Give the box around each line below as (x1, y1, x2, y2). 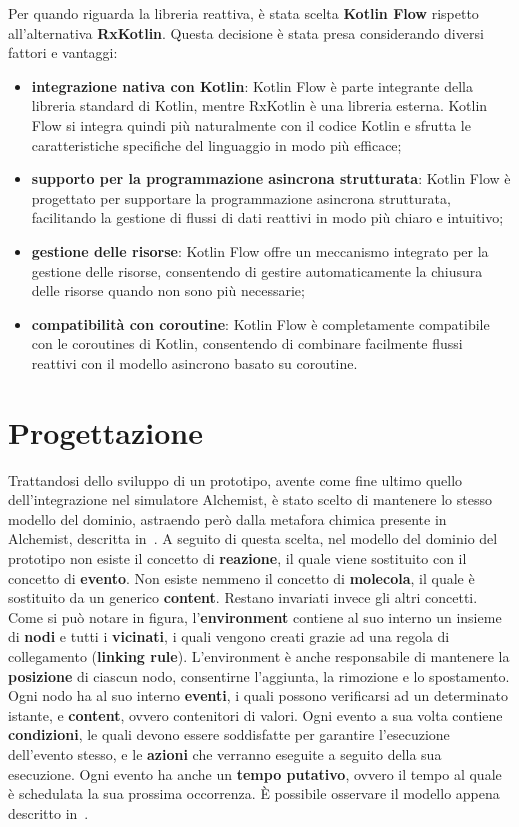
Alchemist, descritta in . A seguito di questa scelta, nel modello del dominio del (8, 528, 498, 549)
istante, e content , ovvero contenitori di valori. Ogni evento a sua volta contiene (8, 704, 503, 725)
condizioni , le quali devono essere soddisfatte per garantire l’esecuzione (8, 724, 450, 745)
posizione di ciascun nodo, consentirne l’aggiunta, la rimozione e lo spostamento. (8, 665, 510, 686)
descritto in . (8, 802, 89, 823)
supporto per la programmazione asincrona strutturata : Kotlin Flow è (31, 168, 511, 189)
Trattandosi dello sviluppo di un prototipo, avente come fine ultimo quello (8, 469, 463, 490)
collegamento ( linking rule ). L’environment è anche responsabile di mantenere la (8, 645, 510, 666)
